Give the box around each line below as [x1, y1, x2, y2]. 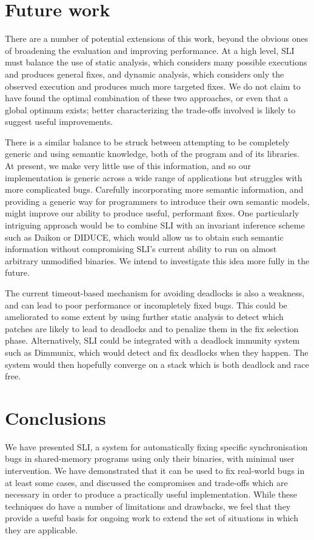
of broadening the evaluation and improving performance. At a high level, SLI [5, 44, 295, 56]
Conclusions [5, 405, 106, 430]
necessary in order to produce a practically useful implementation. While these [5, 488, 297, 501]
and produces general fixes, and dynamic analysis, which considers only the [5, 67, 284, 80]
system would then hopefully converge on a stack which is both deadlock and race [5, 358, 309, 370]
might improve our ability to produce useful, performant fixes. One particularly [5, 207, 299, 219]
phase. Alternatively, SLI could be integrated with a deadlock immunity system [5, 334, 300, 347]
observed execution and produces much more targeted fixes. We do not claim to [5, 79, 301, 92]
